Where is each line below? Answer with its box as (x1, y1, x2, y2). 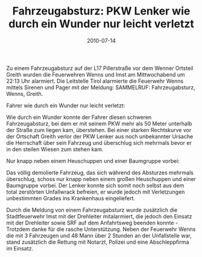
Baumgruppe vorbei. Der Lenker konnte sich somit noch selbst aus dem (6, 182, 185, 189)
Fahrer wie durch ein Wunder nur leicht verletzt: (6, 101, 125, 109)
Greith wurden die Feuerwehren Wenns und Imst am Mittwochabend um (6, 71, 185, 78)
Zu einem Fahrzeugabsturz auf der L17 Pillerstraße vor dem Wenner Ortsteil (6, 65, 194, 72)
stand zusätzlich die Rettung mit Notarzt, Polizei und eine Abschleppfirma (6, 238, 189, 246)
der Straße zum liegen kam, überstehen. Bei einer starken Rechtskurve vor (6, 126, 192, 133)
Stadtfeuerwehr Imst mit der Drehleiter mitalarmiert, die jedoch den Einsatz (6, 212, 192, 220)
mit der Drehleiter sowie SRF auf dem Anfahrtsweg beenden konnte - (6, 219, 178, 226)
